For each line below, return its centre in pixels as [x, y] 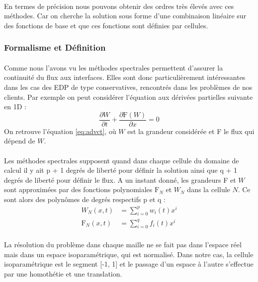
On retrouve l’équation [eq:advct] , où [60, 131]
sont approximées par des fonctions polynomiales [78, 189]
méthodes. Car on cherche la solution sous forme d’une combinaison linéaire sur [125, 16]
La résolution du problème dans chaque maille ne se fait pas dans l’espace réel [123, 244]
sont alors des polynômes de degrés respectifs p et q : [85, 199]
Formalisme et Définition [55, 47]
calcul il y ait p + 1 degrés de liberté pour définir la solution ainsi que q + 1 [121, 170]
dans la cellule [209, 189]
